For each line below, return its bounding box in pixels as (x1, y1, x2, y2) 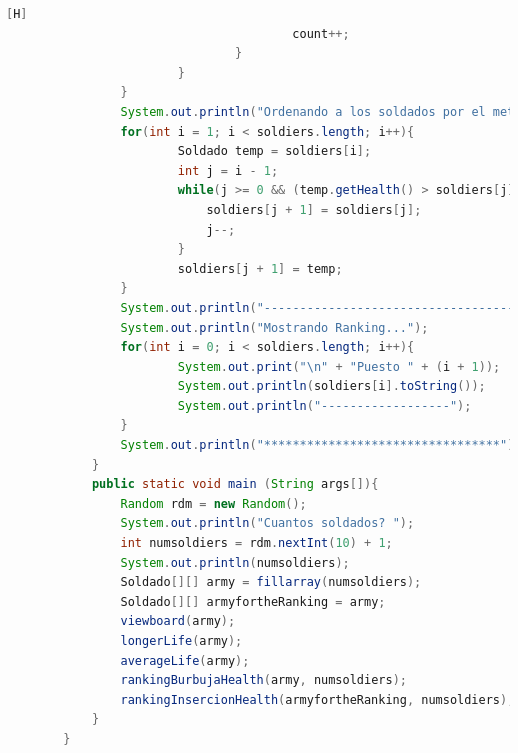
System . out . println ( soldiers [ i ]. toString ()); (177, 379, 486, 394)
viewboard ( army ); (120, 614, 236, 629)
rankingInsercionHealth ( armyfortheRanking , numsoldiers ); (120, 692, 515, 707)
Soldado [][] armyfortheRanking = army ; (120, 594, 386, 609)
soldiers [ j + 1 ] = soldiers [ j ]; (206, 202, 422, 217)
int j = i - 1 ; (177, 163, 279, 178)
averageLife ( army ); (120, 653, 250, 668)
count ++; (292, 26, 350, 41)
